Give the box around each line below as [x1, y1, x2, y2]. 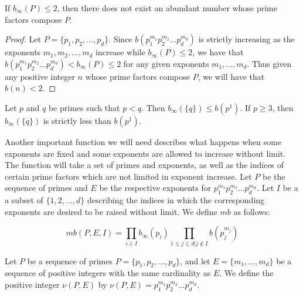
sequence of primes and [5, 181, 88, 194]
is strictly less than [43, 114, 111, 126]
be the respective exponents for [99, 181, 212, 194]
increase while [96, 46, 145, 58]
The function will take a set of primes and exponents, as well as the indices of [5, 159, 284, 171]
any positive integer [5, 70, 75, 82]
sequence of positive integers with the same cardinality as [5, 267, 211, 279]
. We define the [219, 267, 274, 279]
